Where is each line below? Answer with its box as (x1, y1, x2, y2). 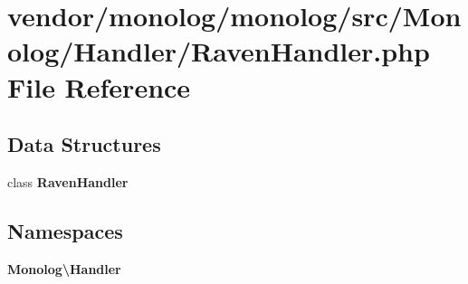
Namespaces (7, 216, 123, 244)
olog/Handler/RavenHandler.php (7, 33, 430, 70)
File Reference (7, 68, 191, 105)
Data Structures (7, 130, 161, 158)
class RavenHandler (7, 172, 129, 191)
